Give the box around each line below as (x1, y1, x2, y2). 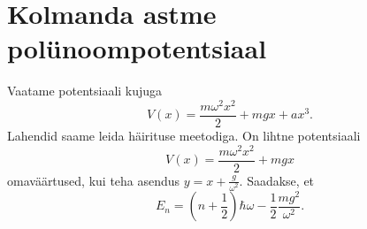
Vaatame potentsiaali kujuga (7, 81, 163, 100)
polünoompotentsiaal (7, 30, 267, 66)
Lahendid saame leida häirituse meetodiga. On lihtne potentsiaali (7, 126, 361, 145)
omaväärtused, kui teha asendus (7, 171, 180, 189)
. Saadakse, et (239, 171, 315, 189)
